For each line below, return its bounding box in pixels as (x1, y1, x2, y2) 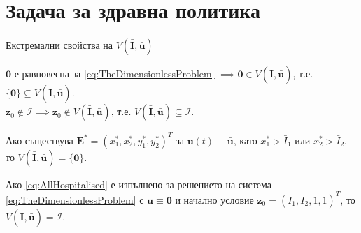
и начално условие (175, 192, 254, 206)
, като (233, 133, 257, 147)
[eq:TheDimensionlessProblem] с (6, 192, 144, 206)
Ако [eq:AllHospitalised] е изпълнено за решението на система (6, 176, 272, 191)
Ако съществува (6, 133, 73, 147)
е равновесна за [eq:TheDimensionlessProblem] (14, 66, 215, 81)
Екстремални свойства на (6, 38, 113, 52)
